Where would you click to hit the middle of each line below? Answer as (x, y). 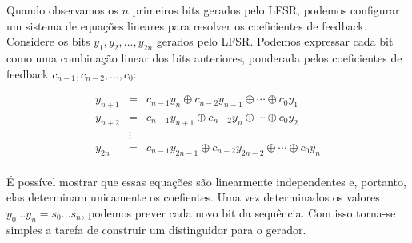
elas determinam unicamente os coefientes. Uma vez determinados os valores (193, 197)
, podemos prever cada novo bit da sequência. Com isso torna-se (238, 212)
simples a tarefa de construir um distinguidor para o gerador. (156, 229)
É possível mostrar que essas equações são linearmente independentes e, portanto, (206, 181)
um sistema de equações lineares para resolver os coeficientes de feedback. (187, 25)
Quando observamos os (62, 10)
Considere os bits (48, 41)
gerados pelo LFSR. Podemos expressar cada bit (275, 41)
